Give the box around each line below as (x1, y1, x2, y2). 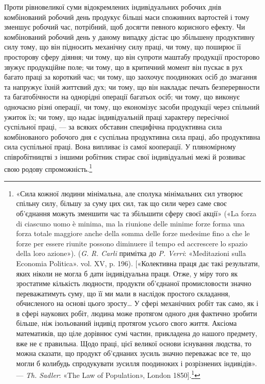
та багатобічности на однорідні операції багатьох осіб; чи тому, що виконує (4, 91, 240, 102)
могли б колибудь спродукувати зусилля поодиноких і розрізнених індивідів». (16, 357, 257, 368)
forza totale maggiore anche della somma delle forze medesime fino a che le (16, 228, 250, 239)
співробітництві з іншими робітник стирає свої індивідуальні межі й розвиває (4, 151, 246, 162)
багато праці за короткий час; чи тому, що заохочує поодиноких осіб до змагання (4, 71, 257, 82)
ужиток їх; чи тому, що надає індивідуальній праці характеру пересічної (4, 111, 229, 122)
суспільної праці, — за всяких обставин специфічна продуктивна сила (4, 121, 222, 132)
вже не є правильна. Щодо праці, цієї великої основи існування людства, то (16, 338, 252, 348)
